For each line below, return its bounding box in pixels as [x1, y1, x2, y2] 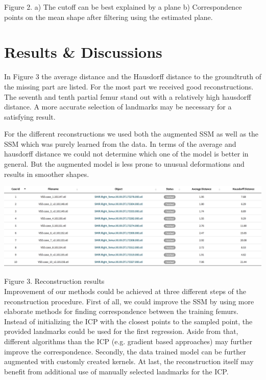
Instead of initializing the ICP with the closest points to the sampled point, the [4, 316, 253, 326]
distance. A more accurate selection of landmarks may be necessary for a [4, 101, 232, 112]
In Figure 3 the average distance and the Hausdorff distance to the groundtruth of [4, 71, 261, 82]
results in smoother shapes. [4, 168, 89, 179]
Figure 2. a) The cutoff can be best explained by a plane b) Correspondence [4, 2, 242, 12]
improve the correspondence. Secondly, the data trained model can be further [4, 346, 246, 356]
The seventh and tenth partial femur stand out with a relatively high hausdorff [4, 91, 251, 102]
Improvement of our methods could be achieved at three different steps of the [4, 285, 247, 296]
